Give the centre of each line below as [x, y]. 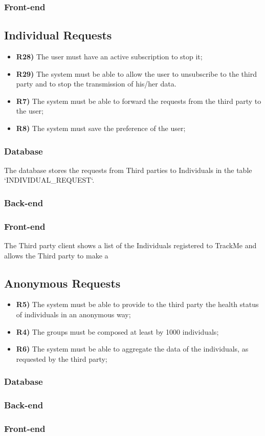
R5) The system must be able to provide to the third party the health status [137, 304]
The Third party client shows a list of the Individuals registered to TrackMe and [130, 245]
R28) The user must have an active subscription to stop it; [109, 57]
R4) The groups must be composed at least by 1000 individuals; [117, 331]
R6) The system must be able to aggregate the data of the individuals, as [132, 349]
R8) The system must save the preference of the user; [101, 128]
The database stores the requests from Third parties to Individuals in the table [128, 170]
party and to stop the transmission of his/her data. [96, 84]
